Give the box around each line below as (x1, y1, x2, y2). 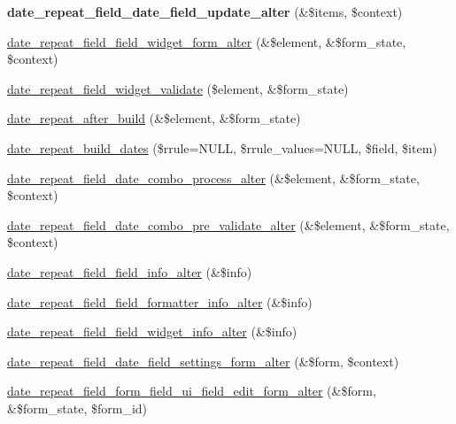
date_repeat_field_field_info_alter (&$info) (7, 262, 252, 281)
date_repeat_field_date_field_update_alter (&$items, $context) (7, 3, 403, 20)
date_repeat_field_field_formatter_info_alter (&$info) (7, 292, 313, 311)
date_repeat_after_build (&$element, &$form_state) (7, 109, 301, 127)
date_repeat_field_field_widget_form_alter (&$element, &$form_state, (7, 32, 406, 50)
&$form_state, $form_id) (7, 398, 148, 417)
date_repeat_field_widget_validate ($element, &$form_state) (7, 79, 349, 97)
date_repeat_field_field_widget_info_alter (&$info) (7, 322, 298, 341)
